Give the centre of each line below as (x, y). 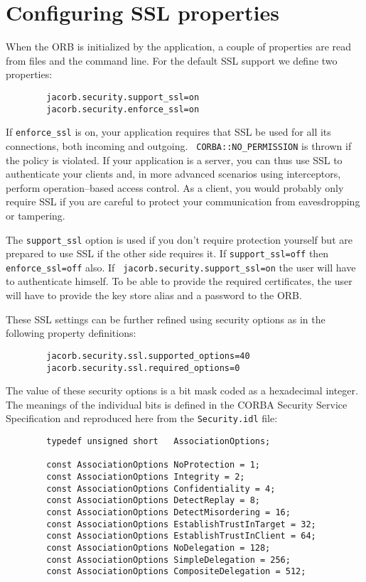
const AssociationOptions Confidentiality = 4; (161, 489)
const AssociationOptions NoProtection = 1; (153, 465)
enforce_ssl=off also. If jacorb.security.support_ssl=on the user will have (181, 267)
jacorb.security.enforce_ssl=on (123, 109)
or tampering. (36, 215)
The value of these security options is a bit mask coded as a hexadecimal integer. (182, 390)
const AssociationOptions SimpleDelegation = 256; (168, 560)
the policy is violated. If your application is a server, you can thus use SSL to (174, 160)
